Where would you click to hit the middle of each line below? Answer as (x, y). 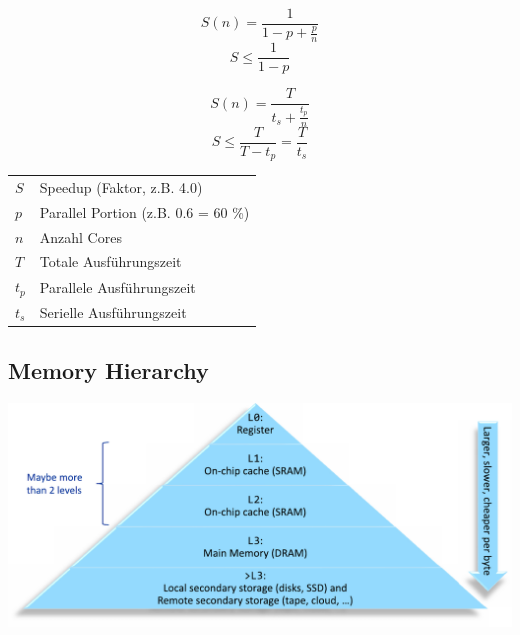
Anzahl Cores (80, 236)
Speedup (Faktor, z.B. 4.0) (121, 186)
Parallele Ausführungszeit (117, 286)
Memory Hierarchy (108, 370)
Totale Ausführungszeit (110, 261)
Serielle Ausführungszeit (113, 311)
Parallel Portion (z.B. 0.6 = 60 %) (144, 211)
